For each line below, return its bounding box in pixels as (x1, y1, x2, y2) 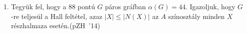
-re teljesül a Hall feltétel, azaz (11, 11, 102, 21)
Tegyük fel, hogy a (11, 1, 66, 11)
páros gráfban (105, 1, 146, 11)
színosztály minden (168, 11, 225, 21)
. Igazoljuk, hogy (186, 1, 235, 11)
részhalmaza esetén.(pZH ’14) (11, 20, 100, 31)
